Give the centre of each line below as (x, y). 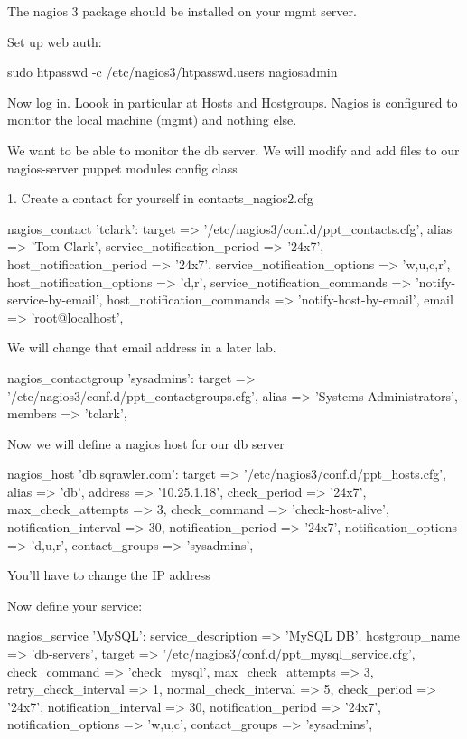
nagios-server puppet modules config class (122, 168)
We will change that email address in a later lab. (142, 347)
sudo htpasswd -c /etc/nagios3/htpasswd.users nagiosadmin (173, 72)
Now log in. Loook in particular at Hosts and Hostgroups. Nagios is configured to (233, 102)
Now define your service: (75, 605)
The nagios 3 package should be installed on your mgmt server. (182, 11)
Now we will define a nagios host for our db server (146, 443)
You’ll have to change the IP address (109, 575)
